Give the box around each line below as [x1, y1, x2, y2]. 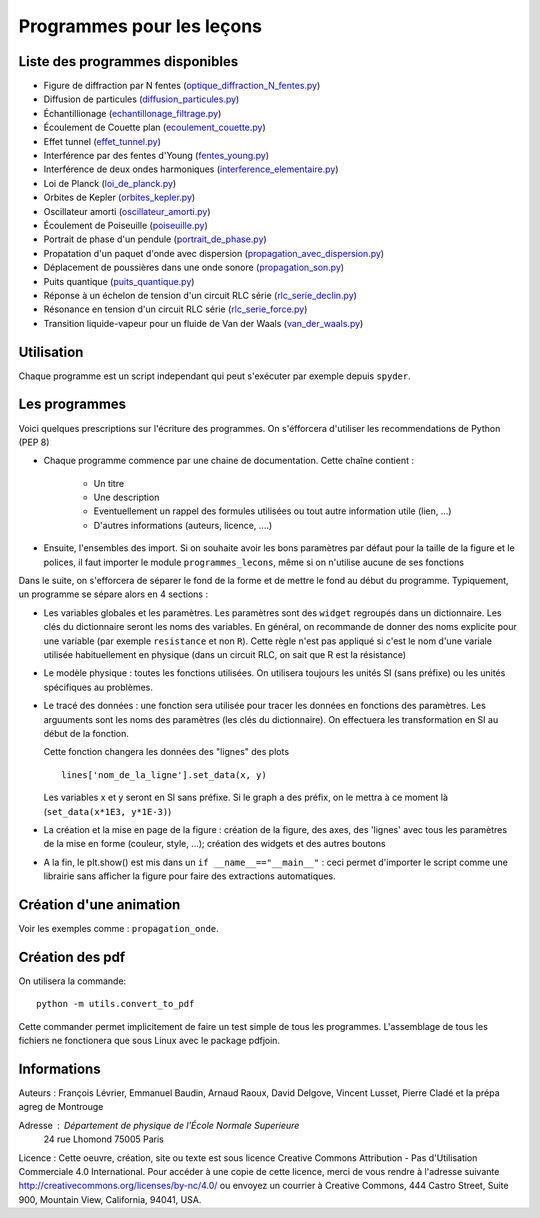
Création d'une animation [18, 896, 181, 913]
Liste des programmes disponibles [18, 53, 239, 70]
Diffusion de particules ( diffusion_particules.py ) [43, 93, 240, 105]
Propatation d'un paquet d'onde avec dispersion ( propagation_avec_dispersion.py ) [43, 247, 385, 259]
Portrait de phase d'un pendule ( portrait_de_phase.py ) [43, 233, 267, 245]
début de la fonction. [43, 727, 130, 739]
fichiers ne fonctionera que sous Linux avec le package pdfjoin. [18, 1035, 280, 1047]
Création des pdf [18, 948, 126, 965]
